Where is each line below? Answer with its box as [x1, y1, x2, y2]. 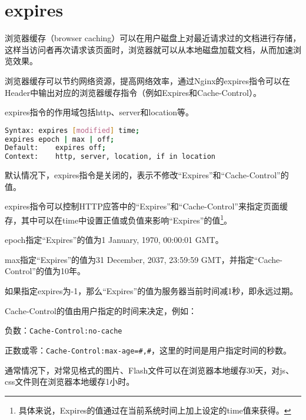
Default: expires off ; [5, 144, 106, 152]
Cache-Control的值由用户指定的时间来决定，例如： [5, 304, 197, 316]
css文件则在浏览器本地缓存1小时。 [5, 375, 135, 388]
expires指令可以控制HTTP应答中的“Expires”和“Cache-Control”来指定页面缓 [5, 200, 288, 212]
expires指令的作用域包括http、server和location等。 [5, 106, 194, 118]
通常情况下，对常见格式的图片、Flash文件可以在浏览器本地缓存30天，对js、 [5, 364, 294, 376]
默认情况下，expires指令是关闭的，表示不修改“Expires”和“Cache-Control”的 [5, 169, 289, 181]
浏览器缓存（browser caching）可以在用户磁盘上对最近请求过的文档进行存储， [5, 32, 301, 44]
